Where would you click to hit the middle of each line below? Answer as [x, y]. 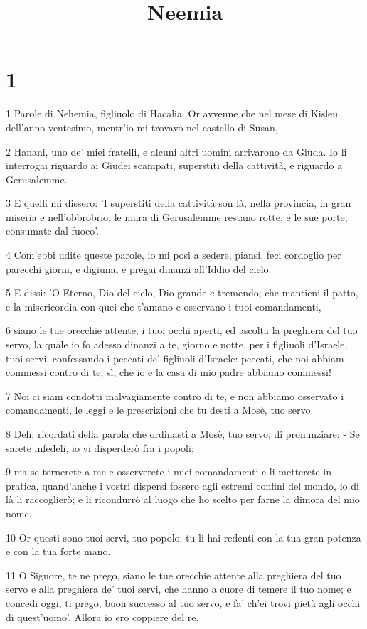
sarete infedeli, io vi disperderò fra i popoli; [100, 447]
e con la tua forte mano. [58, 551]
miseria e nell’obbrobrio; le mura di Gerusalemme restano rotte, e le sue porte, [177, 216]
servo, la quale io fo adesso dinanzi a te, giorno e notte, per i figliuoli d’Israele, [177, 344]
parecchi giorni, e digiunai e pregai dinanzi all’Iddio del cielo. [139, 268]
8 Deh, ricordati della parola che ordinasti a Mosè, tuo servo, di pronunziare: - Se [183, 434]
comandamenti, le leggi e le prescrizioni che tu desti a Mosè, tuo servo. [160, 410]
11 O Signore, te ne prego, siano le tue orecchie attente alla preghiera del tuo [174, 575]
